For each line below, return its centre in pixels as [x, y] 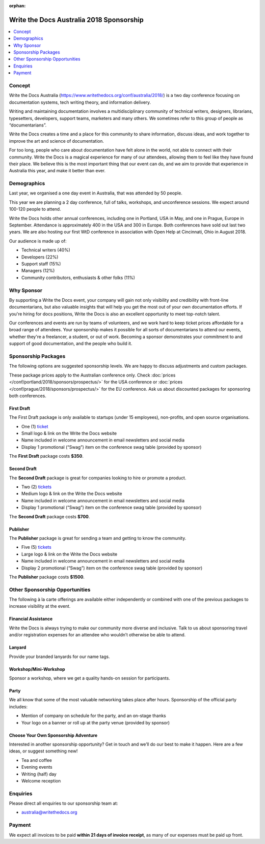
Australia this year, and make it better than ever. [57, 171]
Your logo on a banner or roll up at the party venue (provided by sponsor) [96, 722]
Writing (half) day [39, 774]
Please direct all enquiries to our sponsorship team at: [64, 803]
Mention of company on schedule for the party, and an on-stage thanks [94, 716]
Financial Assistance [31, 619]
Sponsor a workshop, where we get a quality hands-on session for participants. [90, 678]
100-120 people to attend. [35, 209]
